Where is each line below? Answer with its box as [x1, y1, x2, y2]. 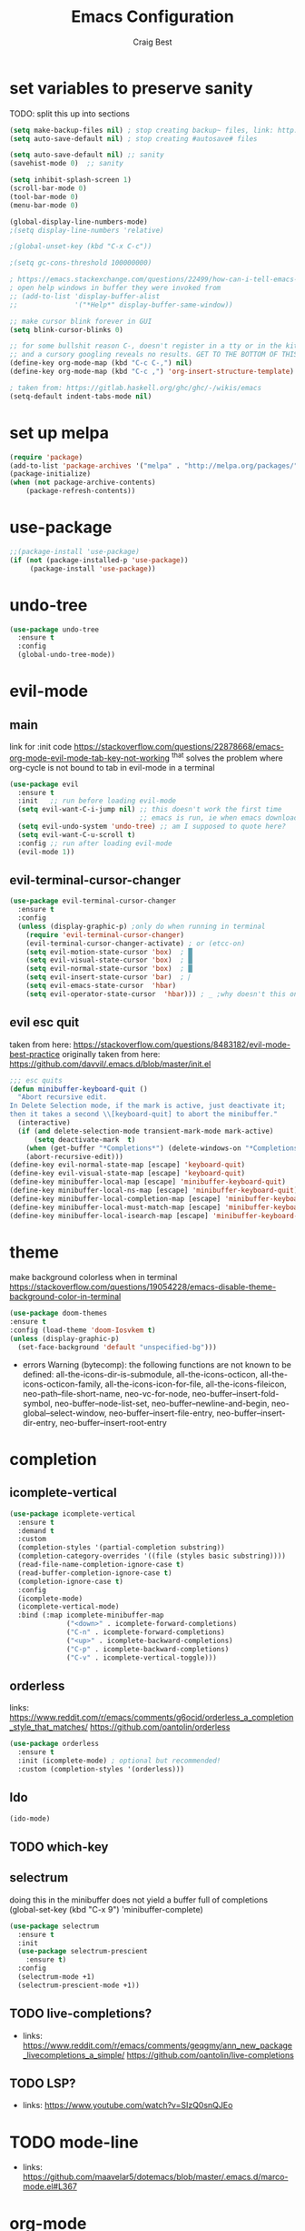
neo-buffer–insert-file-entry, [108, 1408, 215, 1418]
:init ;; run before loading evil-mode [17, 796, 177, 806]
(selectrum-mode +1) [17, 1973, 95, 1982]
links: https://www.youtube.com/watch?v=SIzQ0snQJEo [22, 2100, 233, 2111]
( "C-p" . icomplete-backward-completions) [66, 1644, 230, 1653]
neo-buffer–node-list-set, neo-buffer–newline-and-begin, [54, 1398, 270, 1408]
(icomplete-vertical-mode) [17, 1602, 120, 1611]
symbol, [22, 1398, 53, 1408]
